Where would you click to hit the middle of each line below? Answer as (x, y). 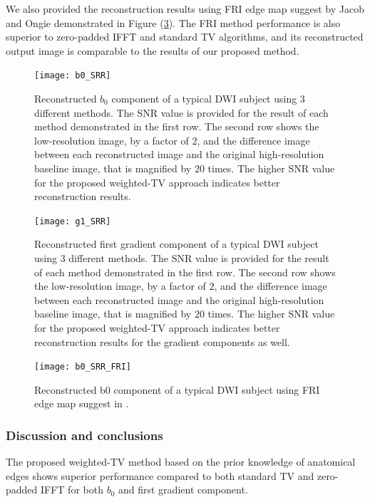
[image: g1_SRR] (73, 221)
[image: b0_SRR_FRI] (83, 367)
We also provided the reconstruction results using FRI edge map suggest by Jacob (185, 9)
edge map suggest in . (82, 403)
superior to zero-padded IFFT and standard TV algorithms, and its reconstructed (185, 37)
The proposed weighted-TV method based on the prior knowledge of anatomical (181, 462)
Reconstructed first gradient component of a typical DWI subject (176, 244)
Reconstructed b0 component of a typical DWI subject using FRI (177, 389)
